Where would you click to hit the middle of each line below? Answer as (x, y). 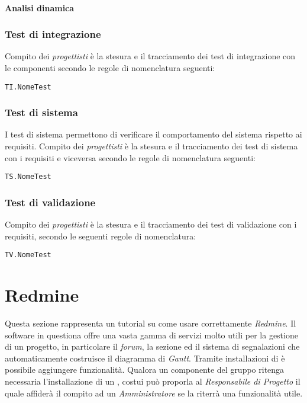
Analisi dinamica (40, 7)
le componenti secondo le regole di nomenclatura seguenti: (110, 68)
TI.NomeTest (28, 87)
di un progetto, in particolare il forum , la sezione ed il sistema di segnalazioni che (152, 346)
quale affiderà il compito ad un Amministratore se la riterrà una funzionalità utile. (154, 393)
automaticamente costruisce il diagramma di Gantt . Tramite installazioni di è (145, 358)
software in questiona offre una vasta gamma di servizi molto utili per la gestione (151, 335)
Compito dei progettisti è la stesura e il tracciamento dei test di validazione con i (151, 224)
